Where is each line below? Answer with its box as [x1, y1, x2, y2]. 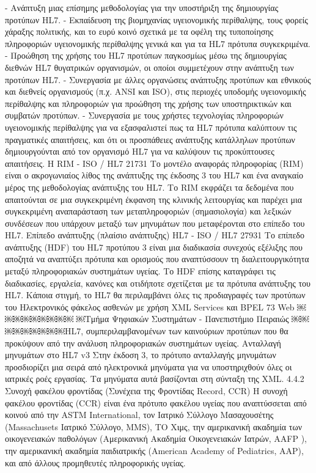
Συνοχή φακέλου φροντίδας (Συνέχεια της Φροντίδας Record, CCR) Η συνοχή [5, 384, 288, 397]
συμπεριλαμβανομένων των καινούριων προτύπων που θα [86, 324, 288, 337]
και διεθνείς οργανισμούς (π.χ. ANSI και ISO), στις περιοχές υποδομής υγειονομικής [5, 85, 306, 98]
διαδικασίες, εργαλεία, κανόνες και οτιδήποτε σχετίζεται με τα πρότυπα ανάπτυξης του [5, 276, 310, 289]
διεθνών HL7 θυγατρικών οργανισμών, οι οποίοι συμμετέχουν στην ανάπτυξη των [5, 61, 294, 73]
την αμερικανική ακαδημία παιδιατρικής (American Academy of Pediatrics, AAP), [5, 444, 304, 457]
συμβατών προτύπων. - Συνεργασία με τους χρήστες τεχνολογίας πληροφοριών [5, 109, 284, 122]
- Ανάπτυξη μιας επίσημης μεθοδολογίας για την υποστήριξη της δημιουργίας [5, 1, 279, 13]
